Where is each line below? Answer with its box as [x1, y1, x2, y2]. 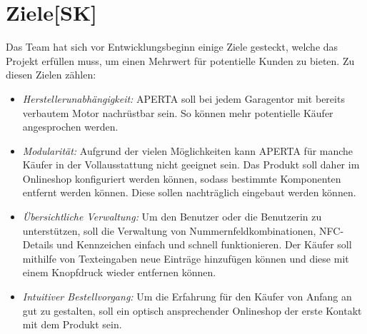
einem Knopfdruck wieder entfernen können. [22, 265, 216, 280]
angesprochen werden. [22, 119, 119, 134]
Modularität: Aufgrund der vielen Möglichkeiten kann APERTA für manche [22, 143, 353, 158]
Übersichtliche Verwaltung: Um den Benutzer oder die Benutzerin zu [22, 209, 322, 224]
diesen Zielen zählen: [6, 67, 96, 82]
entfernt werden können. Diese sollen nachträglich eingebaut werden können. [22, 185, 356, 200]
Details [22, 237, 54, 252]
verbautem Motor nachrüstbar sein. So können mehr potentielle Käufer [22, 105, 333, 120]
